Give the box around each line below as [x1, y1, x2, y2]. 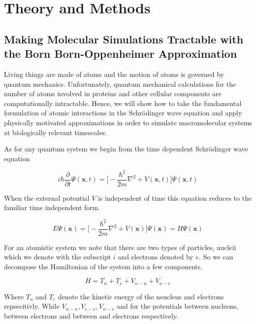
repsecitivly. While [4, 301, 60, 311]
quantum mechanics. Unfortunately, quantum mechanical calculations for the [4, 78, 236, 89]
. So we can [198, 252, 233, 262]
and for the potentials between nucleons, [117, 301, 239, 311]
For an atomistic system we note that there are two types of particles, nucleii [4, 242, 236, 252]
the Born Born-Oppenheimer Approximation [4, 46, 237, 61]
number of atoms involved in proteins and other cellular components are [4, 88, 222, 99]
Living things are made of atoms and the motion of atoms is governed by [4, 69, 224, 79]
